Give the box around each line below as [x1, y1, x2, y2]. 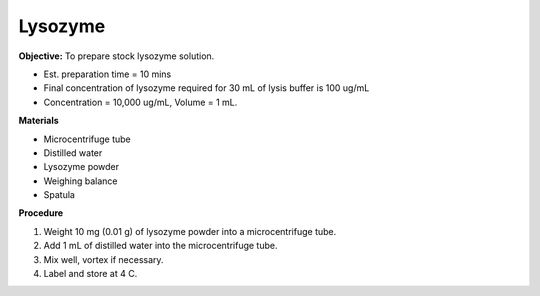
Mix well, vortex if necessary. [43, 253, 164, 265]
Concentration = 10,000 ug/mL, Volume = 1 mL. [43, 96, 238, 108]
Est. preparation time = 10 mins [43, 68, 172, 80]
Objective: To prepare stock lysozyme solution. [18, 50, 215, 62]
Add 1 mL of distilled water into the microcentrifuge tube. [43, 240, 278, 252]
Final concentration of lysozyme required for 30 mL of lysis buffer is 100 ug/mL [43, 82, 370, 94]
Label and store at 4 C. [43, 268, 138, 280]
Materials [18, 115, 59, 127]
